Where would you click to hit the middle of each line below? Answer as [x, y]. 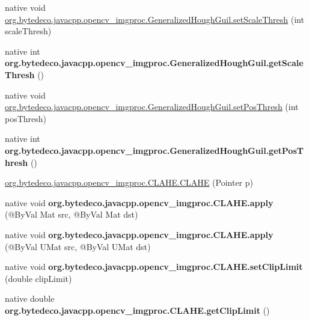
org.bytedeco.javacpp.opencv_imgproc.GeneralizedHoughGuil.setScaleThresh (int [154, 19]
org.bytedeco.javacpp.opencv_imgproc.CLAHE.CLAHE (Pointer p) [129, 182]
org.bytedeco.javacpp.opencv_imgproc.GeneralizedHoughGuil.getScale [154, 63]
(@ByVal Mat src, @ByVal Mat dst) [72, 214]
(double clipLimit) [38, 278]
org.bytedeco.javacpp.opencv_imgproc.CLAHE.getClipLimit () [137, 310]
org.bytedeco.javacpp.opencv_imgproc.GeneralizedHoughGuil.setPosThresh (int [152, 107]
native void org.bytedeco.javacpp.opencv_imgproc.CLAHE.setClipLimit [154, 267]
